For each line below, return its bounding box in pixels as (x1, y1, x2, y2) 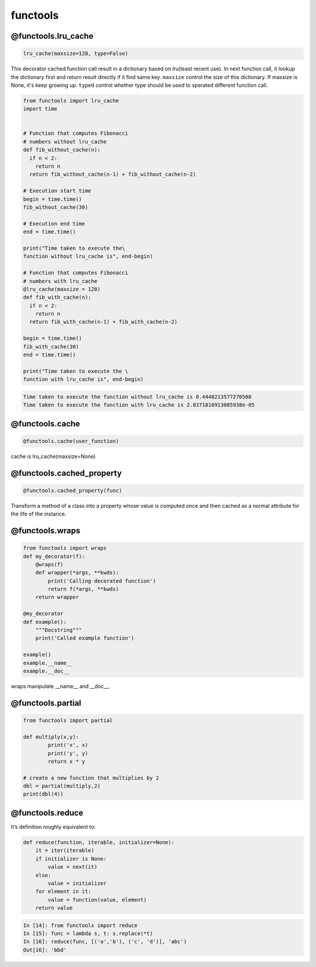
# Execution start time (23, 187, 92, 194)
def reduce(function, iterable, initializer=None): (23, 839, 175, 846)
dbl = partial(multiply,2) (23, 783, 101, 790)
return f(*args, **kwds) (47, 586, 119, 593)
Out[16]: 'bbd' (23, 947, 67, 953)
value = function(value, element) (47, 896, 147, 903)
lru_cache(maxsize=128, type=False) (23, 50, 129, 57)
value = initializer (47, 880, 107, 887)
